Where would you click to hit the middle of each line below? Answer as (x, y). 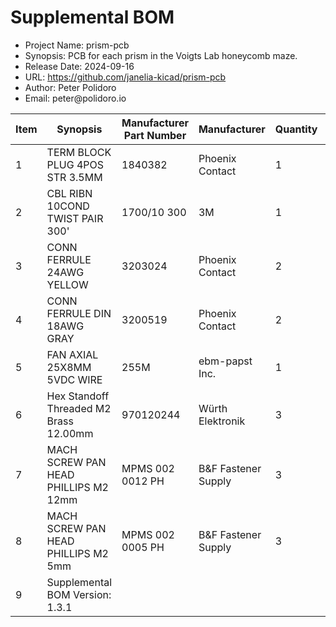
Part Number (155, 135)
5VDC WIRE (74, 379)
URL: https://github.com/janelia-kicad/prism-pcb (125, 77)
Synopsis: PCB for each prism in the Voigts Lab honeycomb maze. (161, 55)
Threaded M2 (79, 408)
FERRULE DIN (79, 313)
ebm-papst (225, 361)
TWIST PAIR (75, 218)
